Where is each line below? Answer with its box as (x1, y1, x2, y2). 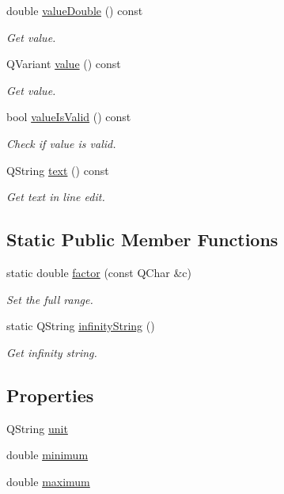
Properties (6, 382, 94, 407)
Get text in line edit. (6, 188, 105, 205)
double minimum (6, 446, 89, 463)
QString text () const (6, 161, 109, 178)
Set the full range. (6, 291, 93, 307)
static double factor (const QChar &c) (6, 264, 191, 280)
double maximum (6, 473, 90, 489)
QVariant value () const (6, 55, 121, 72)
